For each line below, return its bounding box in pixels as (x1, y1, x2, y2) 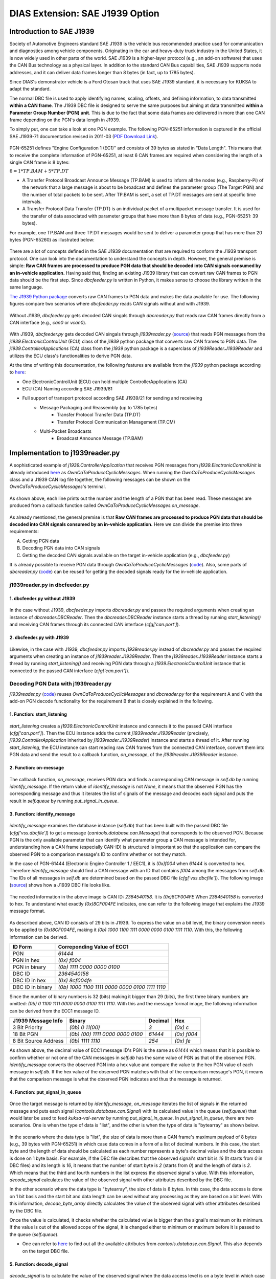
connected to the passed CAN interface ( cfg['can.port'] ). (9, 668, 130, 674)
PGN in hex (12, 957, 40, 964)
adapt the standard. (9, 86, 51, 92)
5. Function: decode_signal (9, 1261, 68, 1267)
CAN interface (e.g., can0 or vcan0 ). (9, 319, 87, 325)
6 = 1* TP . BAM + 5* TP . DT (9, 168, 69, 174)
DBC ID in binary (12, 983, 53, 990)
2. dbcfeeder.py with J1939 (9, 634, 69, 641)
